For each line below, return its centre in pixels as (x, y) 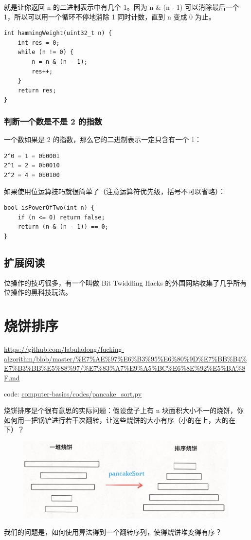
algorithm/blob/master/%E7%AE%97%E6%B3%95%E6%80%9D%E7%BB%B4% (125, 358)
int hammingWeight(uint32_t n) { (58, 33)
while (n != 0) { (46, 52)
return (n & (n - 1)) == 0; (63, 227)
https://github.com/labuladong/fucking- (64, 349)
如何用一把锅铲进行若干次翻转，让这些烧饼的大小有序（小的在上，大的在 (120, 420)
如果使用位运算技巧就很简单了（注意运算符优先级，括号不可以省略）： (115, 191)
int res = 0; (39, 43)
